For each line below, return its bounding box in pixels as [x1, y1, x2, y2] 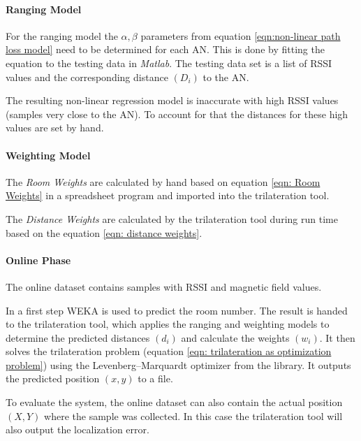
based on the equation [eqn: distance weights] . [6, 225, 202, 240]
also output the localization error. [6, 422, 149, 437]
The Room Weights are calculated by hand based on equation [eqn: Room [6, 174, 321, 189]
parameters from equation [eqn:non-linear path [140, 28, 341, 43]
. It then [319, 330, 355, 345]
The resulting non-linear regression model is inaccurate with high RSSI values [6, 93, 339, 108]
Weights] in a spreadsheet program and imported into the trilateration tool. [6, 188, 330, 203]
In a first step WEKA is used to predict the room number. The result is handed [6, 303, 348, 317]
